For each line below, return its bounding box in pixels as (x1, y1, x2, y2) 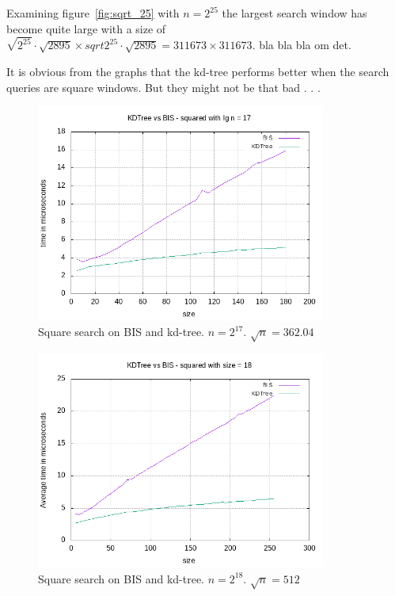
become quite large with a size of (6, 20, 166, 36)
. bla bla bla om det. (252, 36, 351, 53)
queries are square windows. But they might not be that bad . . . (6, 78, 321, 95)
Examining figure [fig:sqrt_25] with (6, 5, 180, 21)
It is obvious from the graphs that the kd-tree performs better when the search (6, 63, 389, 80)
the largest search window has (222, 5, 367, 21)
